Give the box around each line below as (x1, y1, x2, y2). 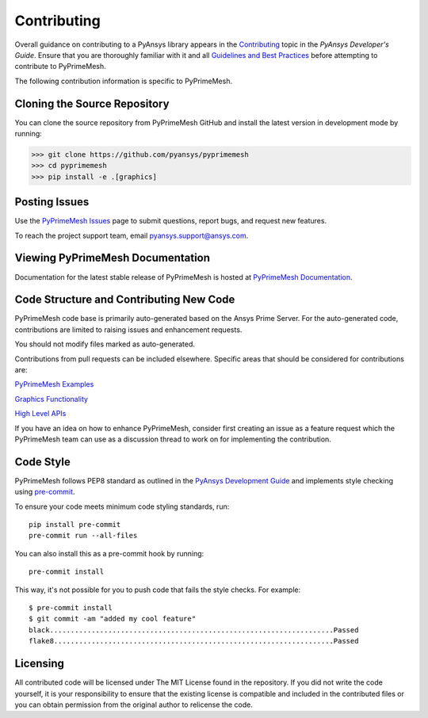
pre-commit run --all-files (29, 531, 138, 540)
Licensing (14, 657, 65, 670)
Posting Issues (14, 195, 90, 209)
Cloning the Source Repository (14, 97, 170, 110)
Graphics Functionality (14, 394, 89, 403)
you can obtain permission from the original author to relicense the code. (14, 700, 253, 709)
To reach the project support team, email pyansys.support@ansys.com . (14, 231, 249, 240)
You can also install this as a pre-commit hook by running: (14, 548, 204, 558)
